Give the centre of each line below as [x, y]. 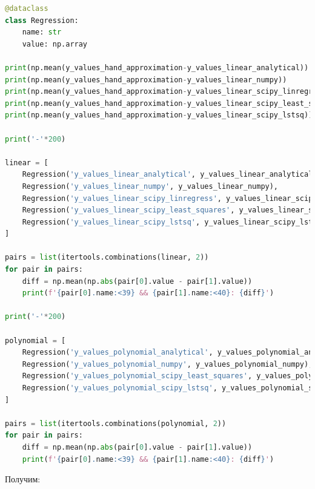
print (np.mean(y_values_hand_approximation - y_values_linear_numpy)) [146, 80]
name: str [42, 32]
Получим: [23, 479]
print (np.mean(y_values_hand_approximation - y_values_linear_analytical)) [157, 67]
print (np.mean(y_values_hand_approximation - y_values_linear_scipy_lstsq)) [159, 115]
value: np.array [55, 44]
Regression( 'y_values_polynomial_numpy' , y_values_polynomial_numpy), [167, 364]
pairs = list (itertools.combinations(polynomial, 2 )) [116, 423]
